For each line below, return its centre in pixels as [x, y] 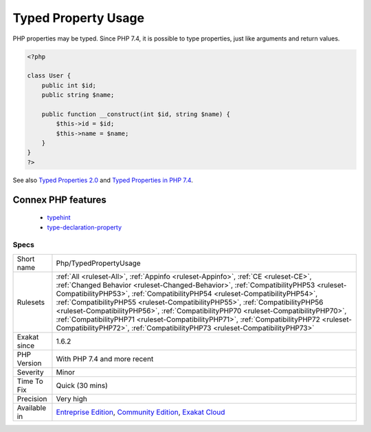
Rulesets [31, 302]
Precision [32, 398]
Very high [71, 398]
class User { [49, 76]
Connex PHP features [59, 200]
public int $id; [69, 85]
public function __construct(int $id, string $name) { [136, 114]
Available [32, 407]
